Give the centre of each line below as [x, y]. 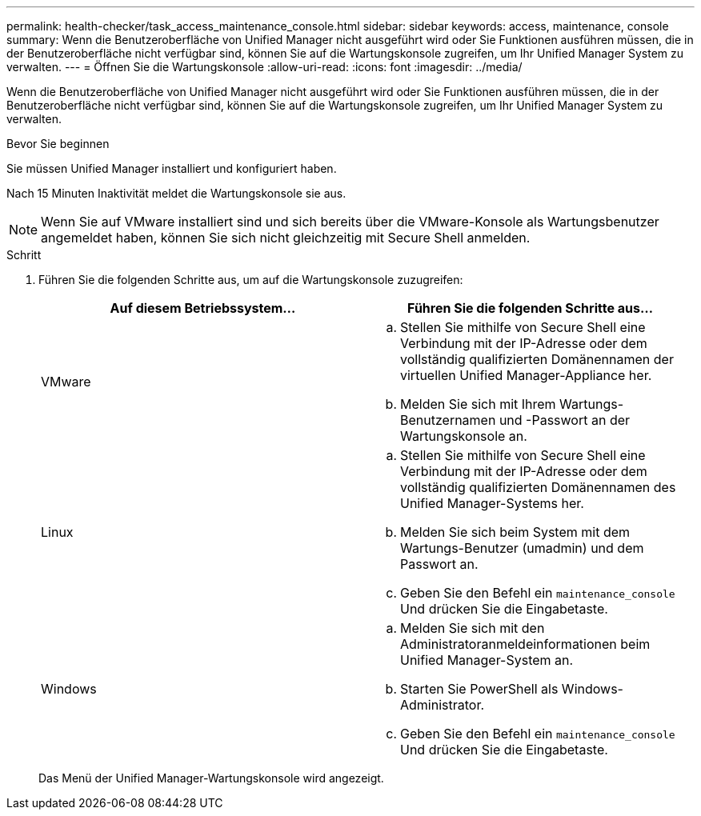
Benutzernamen [448, 420]
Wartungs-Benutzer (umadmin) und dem [522, 548]
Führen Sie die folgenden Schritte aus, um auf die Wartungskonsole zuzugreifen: [251, 280]
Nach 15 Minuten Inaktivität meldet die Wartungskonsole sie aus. [176, 193]
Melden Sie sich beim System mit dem [515, 532]
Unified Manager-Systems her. [492, 503]
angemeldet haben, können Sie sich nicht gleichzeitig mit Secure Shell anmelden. [286, 238]
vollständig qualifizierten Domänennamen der [537, 359]
